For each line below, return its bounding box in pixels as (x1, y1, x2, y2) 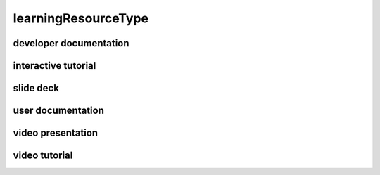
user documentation (13, 105, 105, 117)
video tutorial (13, 150, 73, 162)
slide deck (13, 82, 60, 94)
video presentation (13, 127, 99, 139)
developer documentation (13, 37, 129, 49)
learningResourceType (13, 11, 149, 26)
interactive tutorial (13, 60, 96, 72)
